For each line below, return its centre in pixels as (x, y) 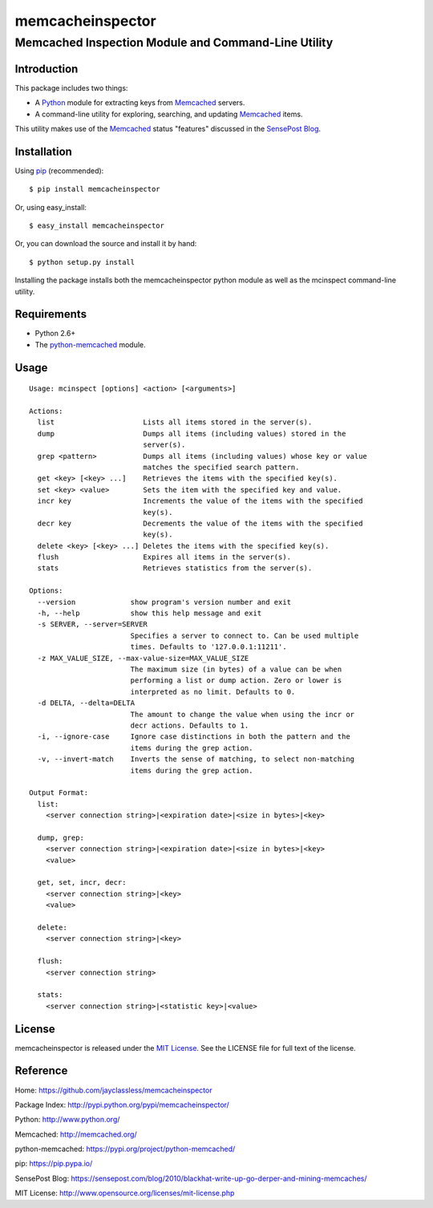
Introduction (47, 69)
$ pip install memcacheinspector (95, 189)
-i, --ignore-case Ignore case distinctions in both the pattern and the (194, 737)
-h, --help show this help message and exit (150, 613)
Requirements (51, 314)
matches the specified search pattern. (221, 467)
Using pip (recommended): (59, 170)
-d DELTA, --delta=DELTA (86, 703)
